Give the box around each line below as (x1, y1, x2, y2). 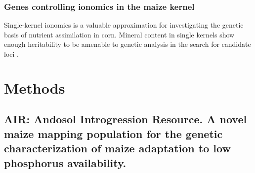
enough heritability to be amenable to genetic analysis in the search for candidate (4, 39, 251, 49)
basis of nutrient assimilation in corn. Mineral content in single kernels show (4, 29, 235, 39)
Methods (4, 77, 65, 98)
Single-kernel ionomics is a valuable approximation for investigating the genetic (4, 20, 244, 30)
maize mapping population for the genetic (4, 126, 223, 141)
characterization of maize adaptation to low (4, 140, 231, 156)
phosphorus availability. (4, 155, 127, 170)
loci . (4, 49, 19, 59)
